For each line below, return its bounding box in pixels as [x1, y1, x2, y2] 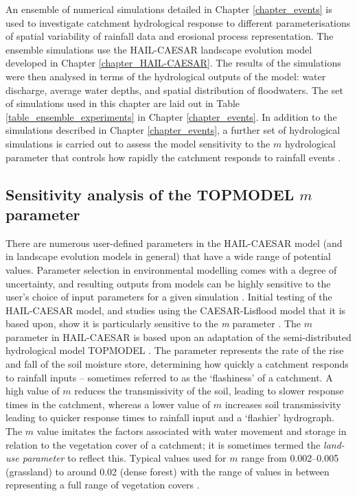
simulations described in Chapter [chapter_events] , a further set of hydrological [5, 123, 341, 137]
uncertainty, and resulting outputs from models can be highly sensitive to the [5, 276, 331, 290]
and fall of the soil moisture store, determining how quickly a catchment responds [5, 357, 349, 371]
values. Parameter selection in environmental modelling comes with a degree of [5, 262, 337, 276]
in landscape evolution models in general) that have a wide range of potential [5, 249, 331, 263]
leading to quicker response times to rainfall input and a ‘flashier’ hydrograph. [5, 410, 334, 425]
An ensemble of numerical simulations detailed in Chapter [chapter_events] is [5, 2, 332, 16]
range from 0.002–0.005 [241, 451, 339, 465]
